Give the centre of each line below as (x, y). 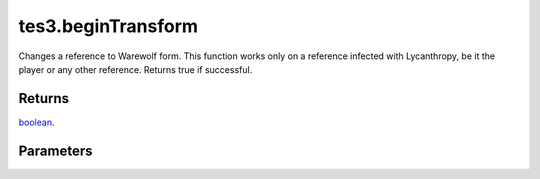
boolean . (36, 122)
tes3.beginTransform (108, 26)
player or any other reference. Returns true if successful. (135, 69)
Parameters (55, 150)
